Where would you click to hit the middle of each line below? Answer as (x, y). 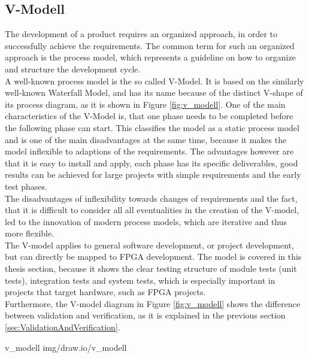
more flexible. (30, 233)
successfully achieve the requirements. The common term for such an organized (150, 45)
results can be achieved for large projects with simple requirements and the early (153, 175)
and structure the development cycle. (73, 69)
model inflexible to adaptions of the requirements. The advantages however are (149, 151)
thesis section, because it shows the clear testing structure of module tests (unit (151, 268)
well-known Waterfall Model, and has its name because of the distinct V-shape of (154, 92)
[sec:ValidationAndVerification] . (63, 327)
